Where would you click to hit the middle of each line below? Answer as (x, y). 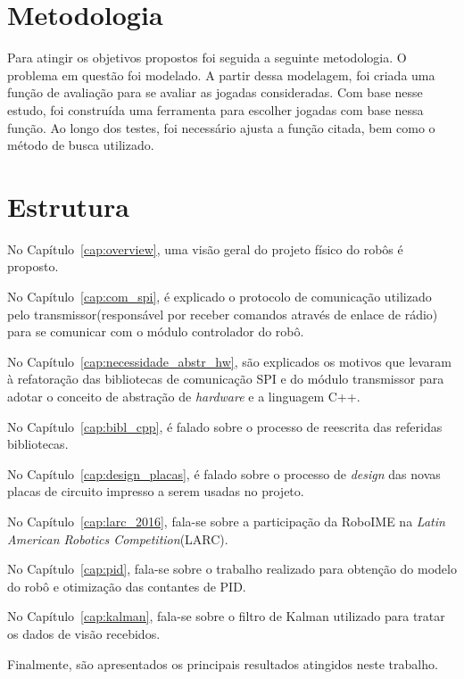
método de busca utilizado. (81, 145)
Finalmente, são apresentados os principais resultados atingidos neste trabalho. (223, 663)
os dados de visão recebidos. (84, 633)
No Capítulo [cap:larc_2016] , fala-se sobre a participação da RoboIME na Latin (226, 521)
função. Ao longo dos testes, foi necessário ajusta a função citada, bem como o (221, 127)
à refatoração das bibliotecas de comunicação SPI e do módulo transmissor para (226, 379)
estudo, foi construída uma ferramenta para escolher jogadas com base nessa (215, 109)
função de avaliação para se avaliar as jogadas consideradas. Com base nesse (215, 92)
